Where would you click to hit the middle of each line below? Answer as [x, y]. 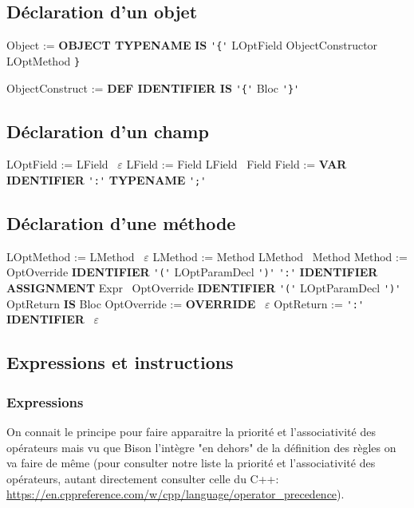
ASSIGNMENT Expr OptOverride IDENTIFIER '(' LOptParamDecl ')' [204, 288]
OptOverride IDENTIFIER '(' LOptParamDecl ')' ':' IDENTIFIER [192, 272]
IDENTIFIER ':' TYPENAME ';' [106, 179]
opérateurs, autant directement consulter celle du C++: [143, 478]
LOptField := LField [57, 164]
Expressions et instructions [120, 362]
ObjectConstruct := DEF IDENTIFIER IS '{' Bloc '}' [153, 87]
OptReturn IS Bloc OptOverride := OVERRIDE [131, 303]
